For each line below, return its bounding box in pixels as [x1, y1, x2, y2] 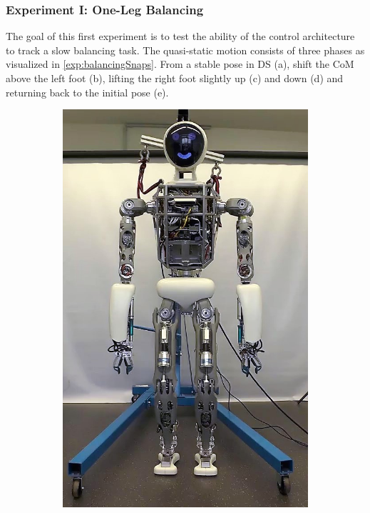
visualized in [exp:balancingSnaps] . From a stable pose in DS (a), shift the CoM [6, 56, 354, 71]
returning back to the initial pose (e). [6, 84, 169, 99]
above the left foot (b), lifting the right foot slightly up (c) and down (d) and [6, 71, 344, 85]
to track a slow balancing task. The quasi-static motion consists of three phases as [6, 42, 365, 57]
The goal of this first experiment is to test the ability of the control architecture [6, 29, 355, 44]
